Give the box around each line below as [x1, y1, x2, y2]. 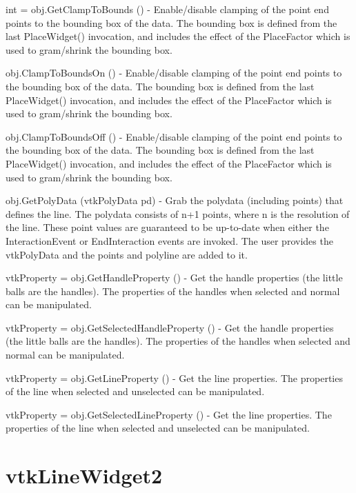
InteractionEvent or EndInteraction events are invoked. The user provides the [6, 233, 333, 248]
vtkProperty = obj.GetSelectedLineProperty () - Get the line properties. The [6, 407, 332, 421]
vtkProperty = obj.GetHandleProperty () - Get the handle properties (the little [6, 270, 343, 285]
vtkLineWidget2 [6, 461, 163, 490]
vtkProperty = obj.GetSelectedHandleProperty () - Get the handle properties [6, 320, 334, 334]
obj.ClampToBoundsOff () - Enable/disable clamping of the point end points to [6, 129, 342, 143]
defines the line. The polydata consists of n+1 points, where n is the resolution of [6, 206, 350, 221]
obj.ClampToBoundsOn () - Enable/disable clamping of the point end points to [6, 66, 342, 80]
